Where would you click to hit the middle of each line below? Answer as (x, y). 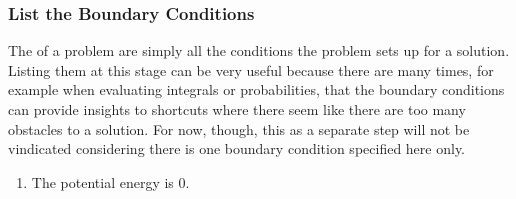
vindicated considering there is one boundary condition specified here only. (237, 148)
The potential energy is (102, 181)
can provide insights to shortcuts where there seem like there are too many (237, 109)
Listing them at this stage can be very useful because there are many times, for (251, 69)
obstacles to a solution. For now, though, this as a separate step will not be (239, 128)
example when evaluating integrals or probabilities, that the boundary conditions (256, 89)
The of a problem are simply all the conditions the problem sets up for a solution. (259, 50)
